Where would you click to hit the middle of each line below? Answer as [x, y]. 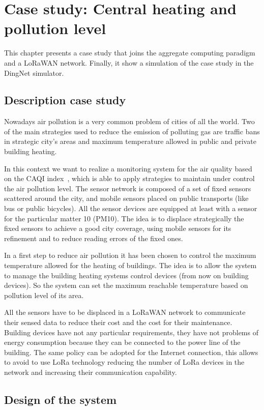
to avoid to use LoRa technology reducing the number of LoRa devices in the [124, 362]
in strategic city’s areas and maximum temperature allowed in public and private [130, 141]
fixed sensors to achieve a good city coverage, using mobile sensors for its [118, 228]
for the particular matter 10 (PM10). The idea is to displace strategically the [124, 218]
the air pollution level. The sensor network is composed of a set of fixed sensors [128, 188]
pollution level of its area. [44, 295]
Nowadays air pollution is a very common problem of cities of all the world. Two [129, 121]
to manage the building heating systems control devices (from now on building [126, 275]
